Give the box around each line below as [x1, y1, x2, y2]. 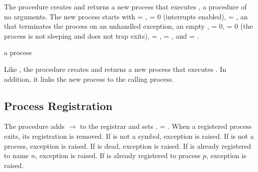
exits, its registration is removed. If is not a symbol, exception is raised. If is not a [4, 130, 254, 141]
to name [4, 150, 29, 161]
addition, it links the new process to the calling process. [4, 73, 174, 84]
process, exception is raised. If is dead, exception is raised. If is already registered [4, 140, 252, 151]
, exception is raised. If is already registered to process [35, 150, 201, 161]
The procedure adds [4, 121, 65, 131]
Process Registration [4, 98, 113, 113]
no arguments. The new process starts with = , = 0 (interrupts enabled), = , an [4, 11, 248, 21]
